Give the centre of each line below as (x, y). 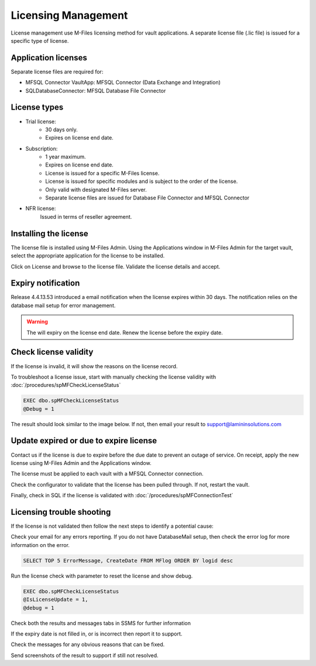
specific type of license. (40, 40)
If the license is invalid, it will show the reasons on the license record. (94, 366)
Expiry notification (45, 283)
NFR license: (41, 209)
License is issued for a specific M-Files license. (102, 173)
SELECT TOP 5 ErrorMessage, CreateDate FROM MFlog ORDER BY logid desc (128, 560)
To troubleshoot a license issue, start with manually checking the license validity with (114, 377)
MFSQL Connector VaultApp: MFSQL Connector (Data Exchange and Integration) (123, 83)
